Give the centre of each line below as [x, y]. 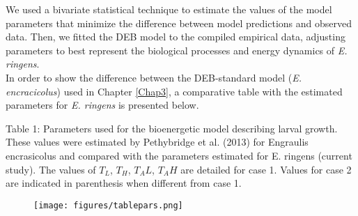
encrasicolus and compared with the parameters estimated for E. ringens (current [179, 155]
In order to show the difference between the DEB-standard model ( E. [154, 77]
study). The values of [51, 169]
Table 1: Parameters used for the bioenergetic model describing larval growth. [172, 128]
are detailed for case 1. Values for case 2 [266, 169]
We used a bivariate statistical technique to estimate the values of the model [169, 9]
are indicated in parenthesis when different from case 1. [124, 183]
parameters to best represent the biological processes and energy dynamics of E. [177, 50]
